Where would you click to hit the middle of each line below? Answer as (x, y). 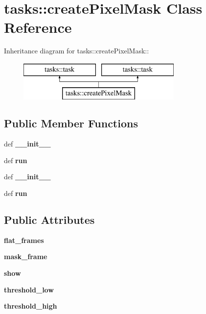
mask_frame (26, 256)
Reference (38, 27)
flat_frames (24, 240)
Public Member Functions (71, 123)
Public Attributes (49, 220)
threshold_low (29, 289)
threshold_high (31, 306)
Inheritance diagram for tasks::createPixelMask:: (77, 51)
